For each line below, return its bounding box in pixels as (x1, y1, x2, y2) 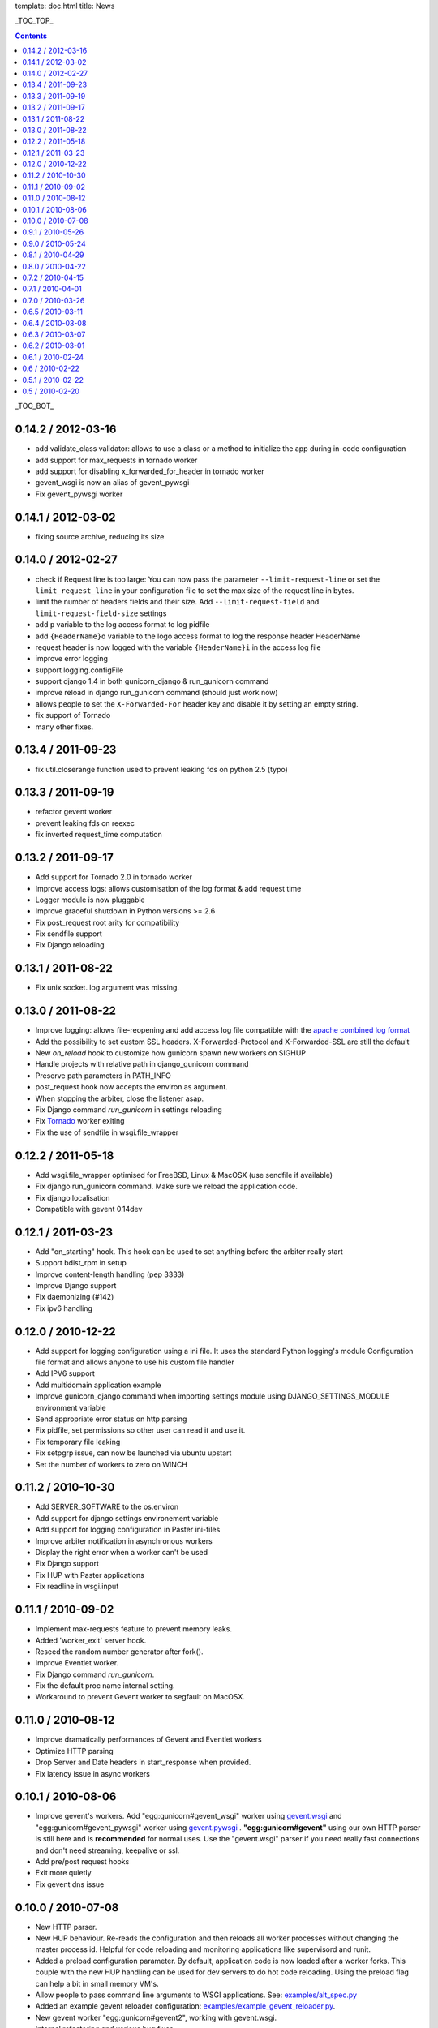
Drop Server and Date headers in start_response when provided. (35, 1757, 251, 1768)
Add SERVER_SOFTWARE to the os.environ (35, 1502, 179, 1512)
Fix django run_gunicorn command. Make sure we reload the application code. (35, 1181, 298, 1192)
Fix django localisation (35, 1192, 110, 1202)
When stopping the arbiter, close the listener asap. (35, 1093, 204, 1103)
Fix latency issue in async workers (35, 1768, 150, 1778)
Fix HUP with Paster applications (35, 1570, 145, 1579)
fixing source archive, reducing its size (35, 531, 165, 541)
